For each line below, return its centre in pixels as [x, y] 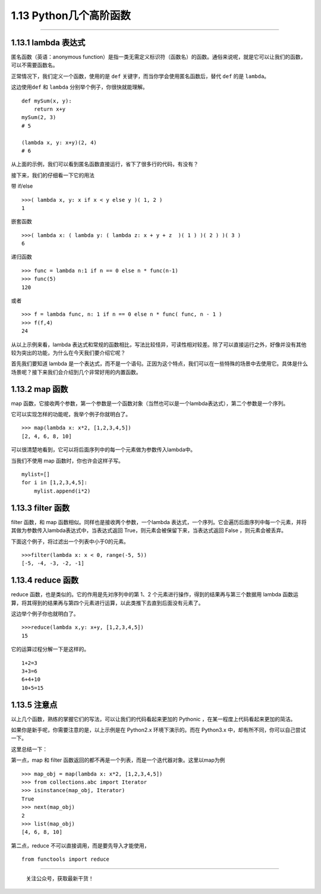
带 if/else [22, 186]
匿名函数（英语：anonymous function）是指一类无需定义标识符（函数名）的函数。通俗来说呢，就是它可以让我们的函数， [158, 57]
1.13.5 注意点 [34, 705]
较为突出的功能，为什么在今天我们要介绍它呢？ [68, 353]
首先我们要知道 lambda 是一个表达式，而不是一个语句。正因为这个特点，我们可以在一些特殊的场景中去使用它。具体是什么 [160, 364]
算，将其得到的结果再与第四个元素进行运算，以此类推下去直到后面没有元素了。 [107, 603]
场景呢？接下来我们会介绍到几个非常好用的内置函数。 [76, 372]
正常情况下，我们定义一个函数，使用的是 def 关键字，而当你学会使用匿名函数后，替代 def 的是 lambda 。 [140, 76]
